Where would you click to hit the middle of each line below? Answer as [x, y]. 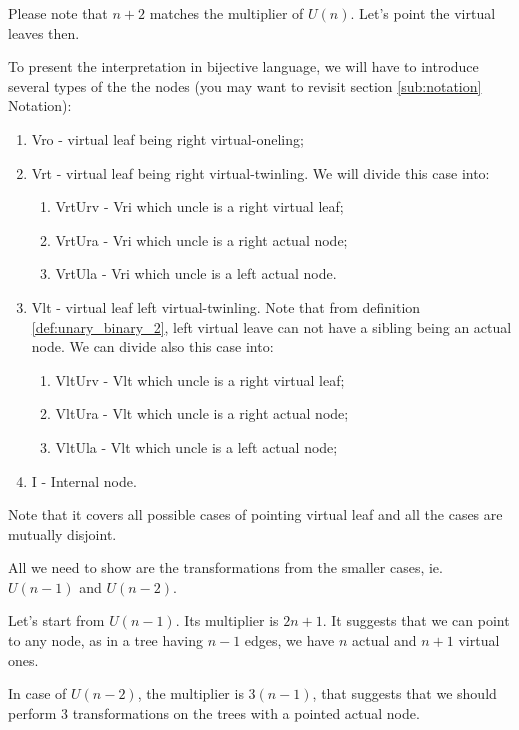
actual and [384, 640]
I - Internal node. [84, 480]
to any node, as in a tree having [105, 640]
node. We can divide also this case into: [152, 346]
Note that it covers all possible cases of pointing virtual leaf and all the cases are [255, 514]
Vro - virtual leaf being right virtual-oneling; [167, 138]
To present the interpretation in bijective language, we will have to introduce [243, 66]
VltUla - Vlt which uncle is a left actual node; [196, 446]
